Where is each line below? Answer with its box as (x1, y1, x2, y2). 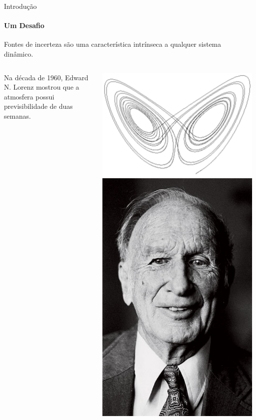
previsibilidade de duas (4, 101, 73, 111)
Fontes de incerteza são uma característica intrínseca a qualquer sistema (4, 39, 222, 49)
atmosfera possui (4, 91, 55, 101)
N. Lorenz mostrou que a (4, 82, 79, 92)
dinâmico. (4, 48, 33, 59)
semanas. (4, 110, 31, 121)
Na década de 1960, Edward (4, 72, 89, 82)
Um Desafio (4, 20, 45, 31)
